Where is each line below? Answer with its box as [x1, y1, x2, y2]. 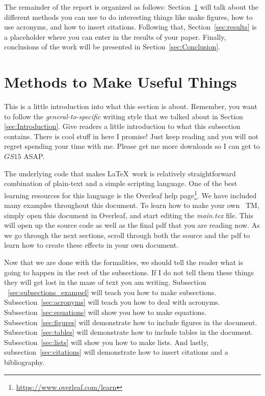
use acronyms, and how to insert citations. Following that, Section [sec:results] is [4, 21, 257, 32]
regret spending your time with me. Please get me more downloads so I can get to [4, 141, 260, 151]
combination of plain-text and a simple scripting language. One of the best [4, 178, 237, 189]
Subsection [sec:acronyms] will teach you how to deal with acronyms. [4, 297, 220, 307]
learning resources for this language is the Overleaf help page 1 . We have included [4, 188, 257, 200]
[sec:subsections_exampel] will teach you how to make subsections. [8, 286, 217, 297]
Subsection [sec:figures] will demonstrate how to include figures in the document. [4, 316, 257, 327]
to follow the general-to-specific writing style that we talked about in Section [4, 111, 243, 121]
